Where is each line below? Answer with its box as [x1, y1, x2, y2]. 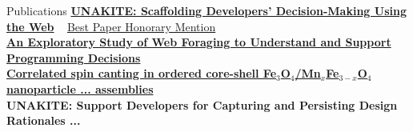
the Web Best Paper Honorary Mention [6, 18, 216, 34]
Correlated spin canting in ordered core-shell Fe [6, 65, 277, 82]
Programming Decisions [6, 49, 141, 66]
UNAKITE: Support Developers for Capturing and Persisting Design [6, 96, 398, 113]
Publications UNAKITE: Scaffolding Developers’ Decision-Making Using [6, 2, 407, 18]
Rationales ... [6, 112, 81, 129]
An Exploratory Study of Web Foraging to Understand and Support [6, 34, 391, 50]
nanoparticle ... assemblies [6, 80, 154, 97]
